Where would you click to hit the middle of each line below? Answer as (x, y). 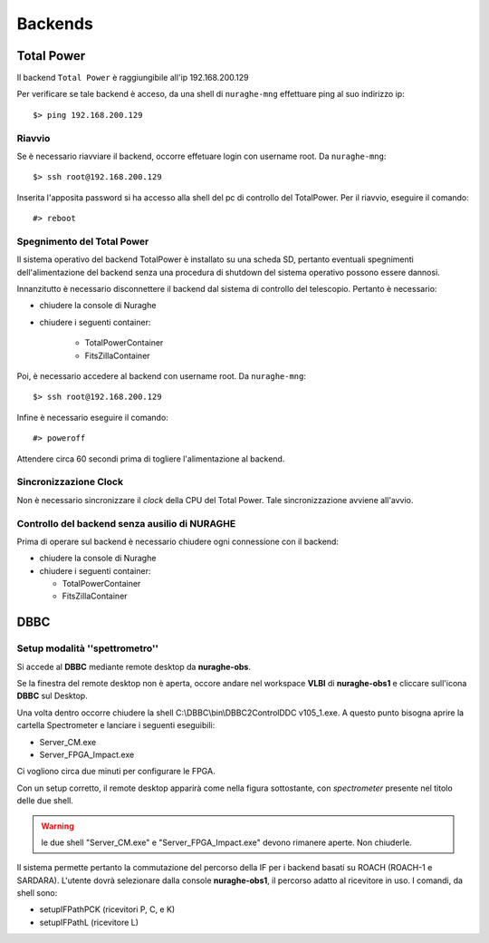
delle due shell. (45, 801)
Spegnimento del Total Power (83, 241)
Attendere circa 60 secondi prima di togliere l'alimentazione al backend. (151, 459)
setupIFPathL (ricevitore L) (89, 922)
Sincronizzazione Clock (70, 482)
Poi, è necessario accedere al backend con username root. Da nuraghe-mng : (162, 376)
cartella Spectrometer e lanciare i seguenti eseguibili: (116, 725)
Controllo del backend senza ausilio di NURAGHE (126, 523)
